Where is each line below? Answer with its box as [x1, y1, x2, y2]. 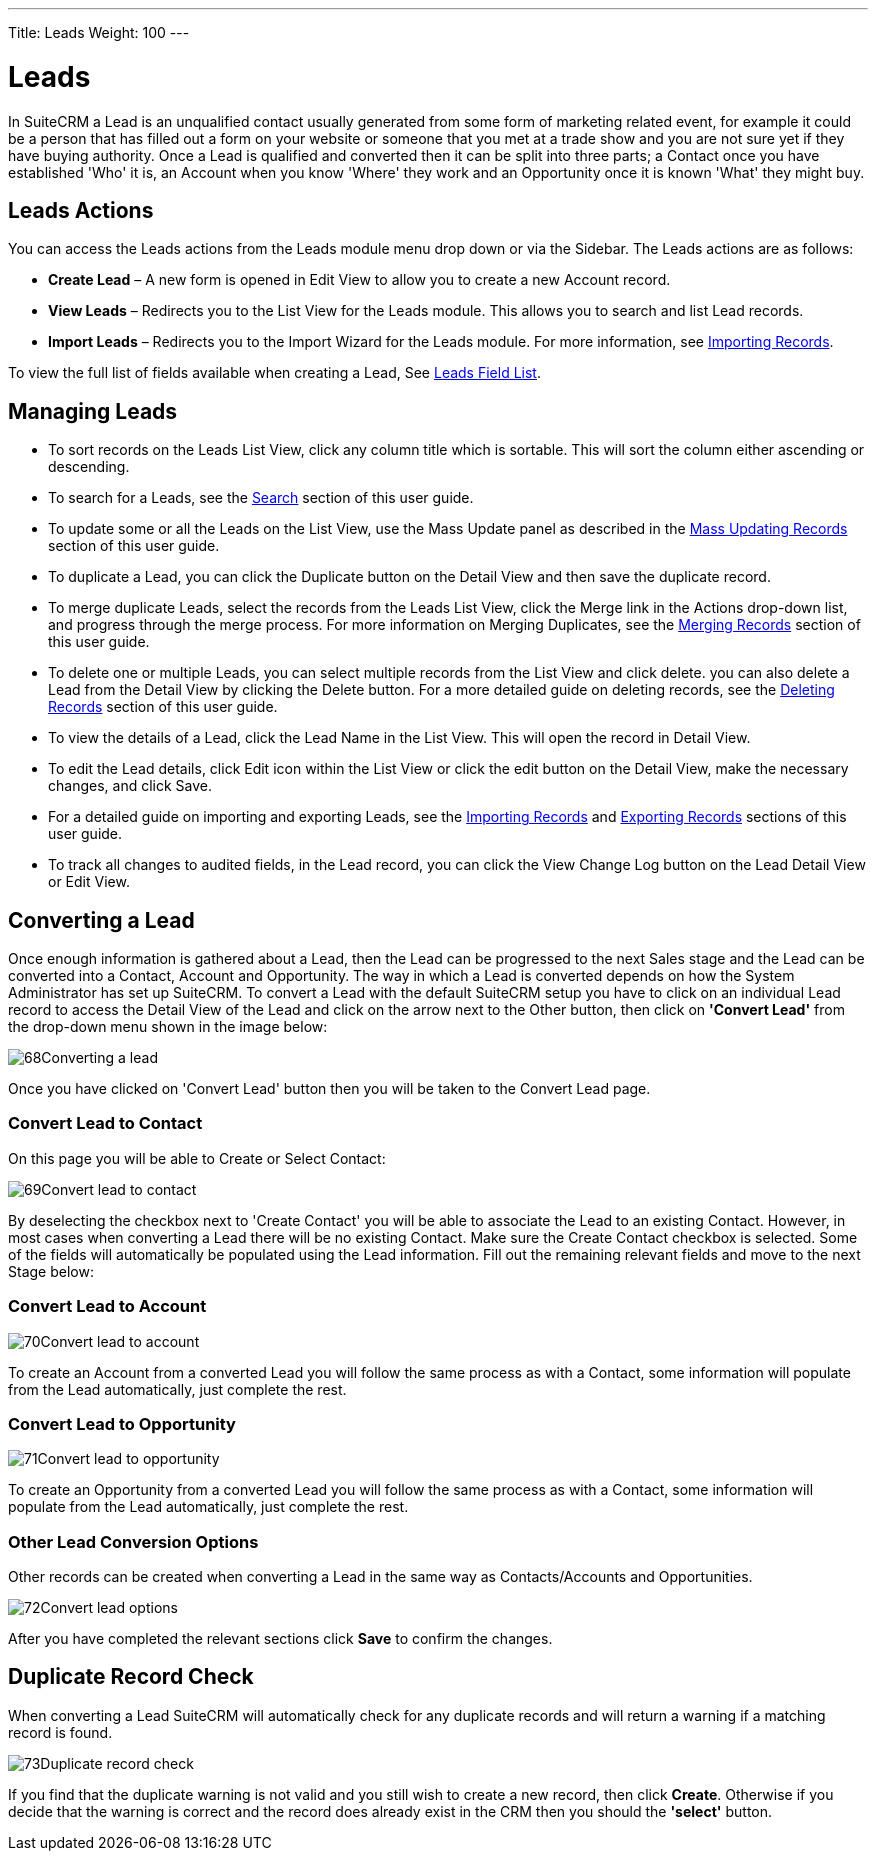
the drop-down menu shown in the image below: [8, 1018, 328, 1036]
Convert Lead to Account [8, 1296, 207, 1317]
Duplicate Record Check [8, 1664, 254, 1690]
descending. [48, 458, 130, 476]
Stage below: [8, 1262, 94, 1280]
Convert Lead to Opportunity [8, 1413, 236, 1434]
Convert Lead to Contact [8, 1113, 203, 1134]
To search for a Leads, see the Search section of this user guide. [48, 489, 474, 507]
